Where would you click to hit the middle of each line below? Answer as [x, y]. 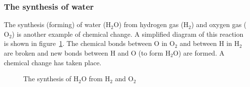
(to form [151, 53]
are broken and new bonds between [56, 53]
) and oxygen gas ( [219, 24]
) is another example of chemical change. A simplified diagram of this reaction [128, 34]
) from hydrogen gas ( [151, 24]
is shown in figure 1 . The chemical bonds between [78, 43]
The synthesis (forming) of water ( [55, 24]
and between [198, 43]
